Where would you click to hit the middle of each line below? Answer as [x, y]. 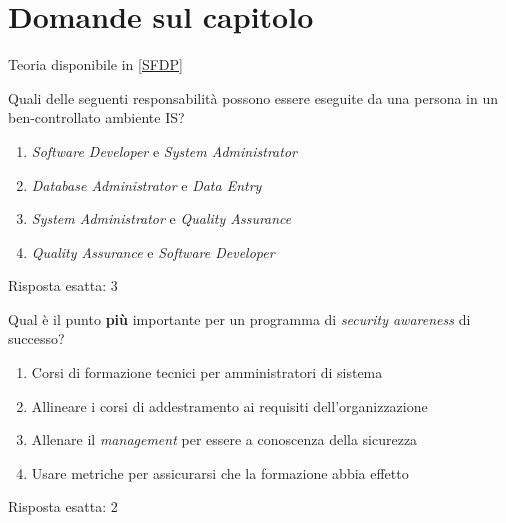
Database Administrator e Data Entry [146, 184]
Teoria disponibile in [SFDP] [95, 64]
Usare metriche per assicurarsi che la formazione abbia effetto [220, 472]
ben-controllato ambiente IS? [96, 117]
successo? [36, 338]
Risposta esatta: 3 [63, 285]
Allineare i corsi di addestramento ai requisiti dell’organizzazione [229, 405]
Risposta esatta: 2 [63, 506]
